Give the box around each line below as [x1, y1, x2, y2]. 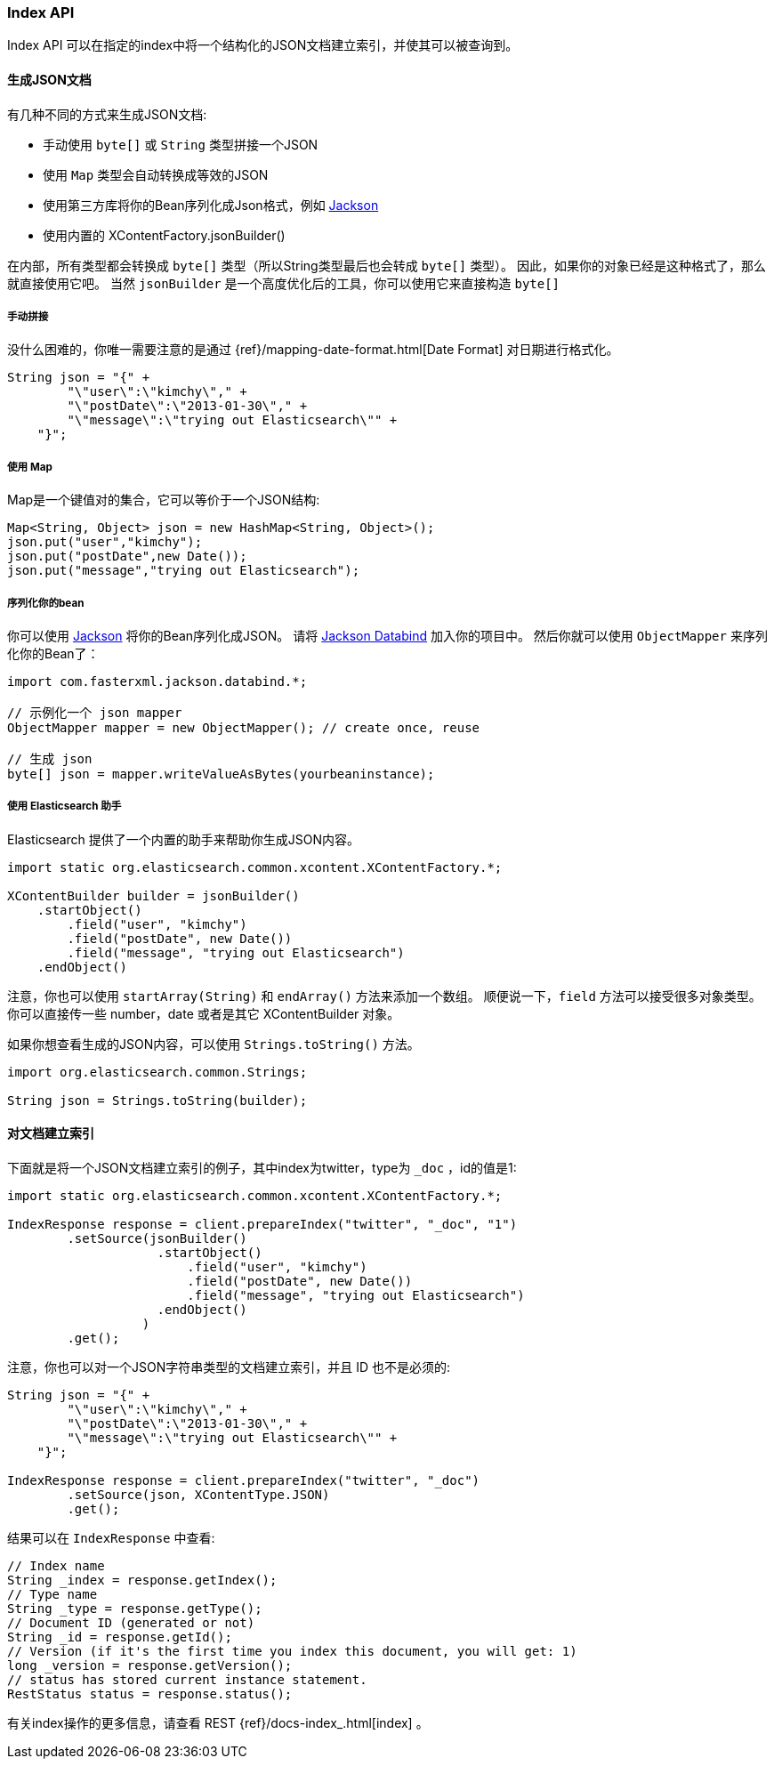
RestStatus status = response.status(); [7, 1686, 293, 1701]
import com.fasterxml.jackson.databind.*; [7, 673, 308, 689]
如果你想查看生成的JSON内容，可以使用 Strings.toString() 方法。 [7, 1036, 420, 1052]
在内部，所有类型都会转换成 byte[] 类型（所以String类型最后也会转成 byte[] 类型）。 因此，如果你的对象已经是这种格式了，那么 [7, 257, 767, 273]
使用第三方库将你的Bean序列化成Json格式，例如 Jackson [43, 197, 379, 213]
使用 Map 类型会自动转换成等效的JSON [43, 166, 269, 182]
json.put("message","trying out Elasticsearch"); [7, 563, 360, 578]
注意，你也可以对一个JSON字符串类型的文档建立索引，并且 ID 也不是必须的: [7, 1359, 450, 1375]
